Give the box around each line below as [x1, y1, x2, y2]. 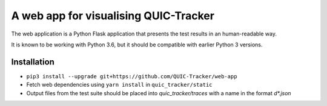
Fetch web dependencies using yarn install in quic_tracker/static [26, 81, 213, 89]
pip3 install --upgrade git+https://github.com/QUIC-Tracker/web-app [26, 73, 237, 79]
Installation [11, 57, 54, 67]
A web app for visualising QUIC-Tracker [11, 9, 215, 22]
